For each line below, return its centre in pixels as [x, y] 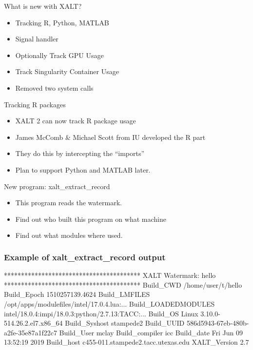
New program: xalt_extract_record [57, 186]
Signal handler [37, 39]
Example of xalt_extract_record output [85, 257]
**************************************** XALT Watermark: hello [110, 275]
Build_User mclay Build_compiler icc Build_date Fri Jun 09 [151, 332]
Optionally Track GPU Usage [59, 55]
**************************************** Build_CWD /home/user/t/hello [123, 284]
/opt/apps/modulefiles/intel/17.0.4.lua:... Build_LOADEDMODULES [109, 303]
